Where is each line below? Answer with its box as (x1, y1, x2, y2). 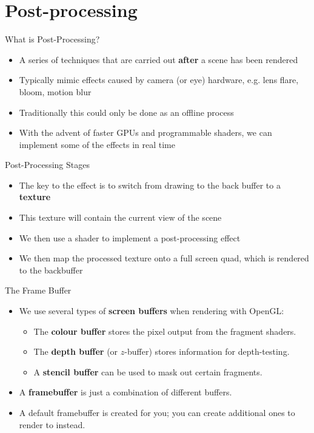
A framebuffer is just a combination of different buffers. (19, 386, 232, 398)
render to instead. (19, 418, 85, 431)
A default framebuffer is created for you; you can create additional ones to (19, 406, 295, 418)
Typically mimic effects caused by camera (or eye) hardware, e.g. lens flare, (19, 73, 299, 86)
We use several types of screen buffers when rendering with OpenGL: (19, 304, 284, 317)
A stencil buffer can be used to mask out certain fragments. (33, 365, 262, 378)
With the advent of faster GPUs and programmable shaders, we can (19, 126, 272, 139)
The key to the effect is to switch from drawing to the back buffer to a (19, 178, 281, 191)
